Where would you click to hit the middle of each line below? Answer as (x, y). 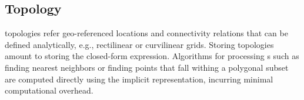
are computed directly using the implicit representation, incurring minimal (139, 79)
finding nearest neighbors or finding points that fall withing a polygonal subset (147, 67)
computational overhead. (49, 90)
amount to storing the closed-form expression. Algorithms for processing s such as (152, 56)
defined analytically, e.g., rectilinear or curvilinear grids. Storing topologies (139, 44)
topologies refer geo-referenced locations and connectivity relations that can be (146, 33)
